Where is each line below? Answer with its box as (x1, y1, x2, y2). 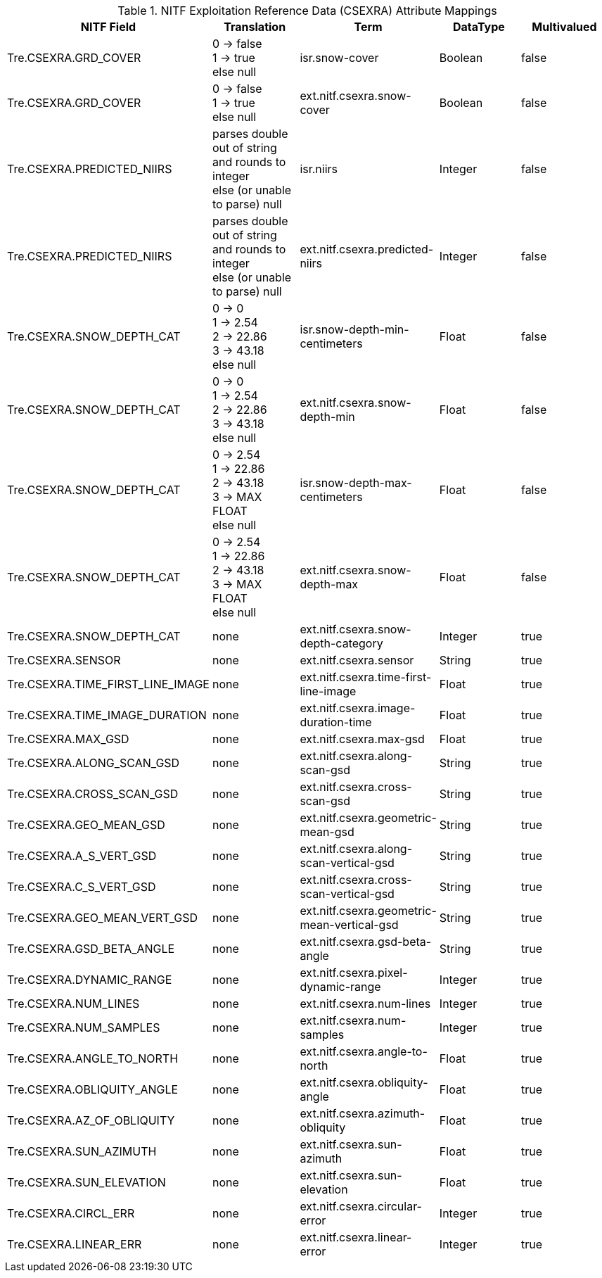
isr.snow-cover (300, 51, 379, 65)
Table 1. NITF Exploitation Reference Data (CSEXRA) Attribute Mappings (117, 4, 497, 18)
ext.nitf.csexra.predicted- (300, 242, 434, 256)
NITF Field (80, 20, 136, 34)
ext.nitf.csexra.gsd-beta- (300, 935, 432, 949)
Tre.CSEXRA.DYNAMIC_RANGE (7, 973, 172, 987)
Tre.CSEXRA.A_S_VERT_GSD (7, 849, 157, 863)
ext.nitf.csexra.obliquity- (300, 1075, 428, 1089)
